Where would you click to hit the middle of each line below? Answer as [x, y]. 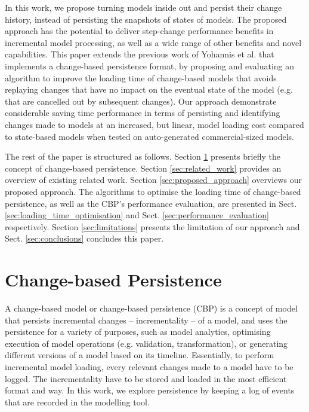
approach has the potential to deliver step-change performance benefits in [139, 31]
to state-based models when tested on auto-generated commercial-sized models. [150, 136]
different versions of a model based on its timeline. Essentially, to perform [140, 355]
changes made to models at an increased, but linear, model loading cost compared [154, 124]
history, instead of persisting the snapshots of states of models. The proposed [146, 19]
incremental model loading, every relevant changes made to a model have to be [149, 366]
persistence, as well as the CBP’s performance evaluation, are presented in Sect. [151, 203]
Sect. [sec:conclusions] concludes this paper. [84, 238]
